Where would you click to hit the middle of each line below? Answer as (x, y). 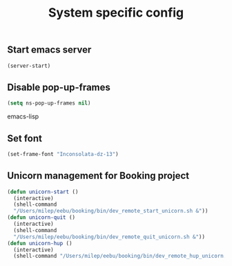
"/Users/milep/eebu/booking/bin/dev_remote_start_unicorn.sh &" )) (111, 211)
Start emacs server (49, 50)
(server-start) (29, 66)
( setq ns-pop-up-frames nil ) (49, 103)
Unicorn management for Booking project (98, 176)
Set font (25, 138)
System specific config (116, 13)
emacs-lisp (23, 116)
